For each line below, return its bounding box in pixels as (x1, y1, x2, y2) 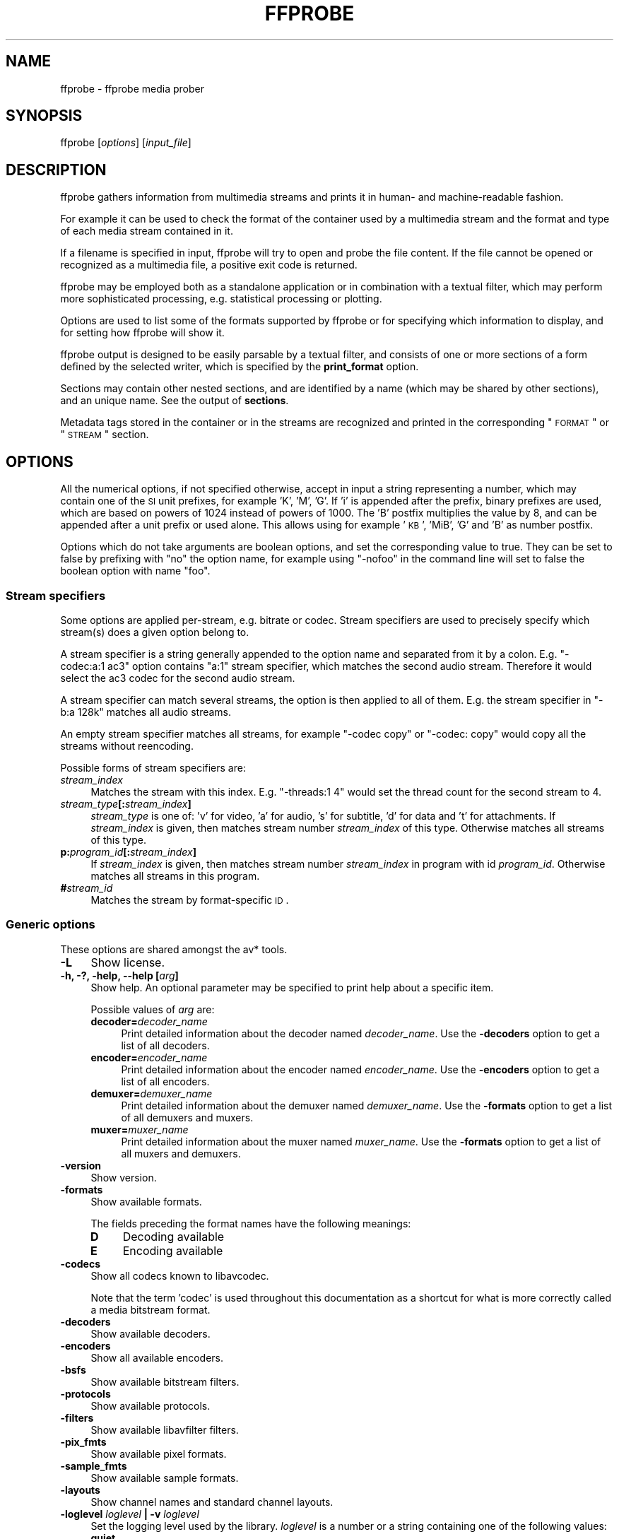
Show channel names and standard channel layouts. (90, 1495, 334, 1508)
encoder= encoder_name (90, 1051, 208, 1063)
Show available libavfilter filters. (90, 1423, 239, 1436)
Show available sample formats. (90, 1471, 239, 1484)
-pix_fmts (60, 1435, 107, 1448)
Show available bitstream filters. (90, 1375, 240, 1388)
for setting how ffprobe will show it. (60, 326, 225, 339)
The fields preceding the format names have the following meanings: (90, 1217, 411, 1230)
